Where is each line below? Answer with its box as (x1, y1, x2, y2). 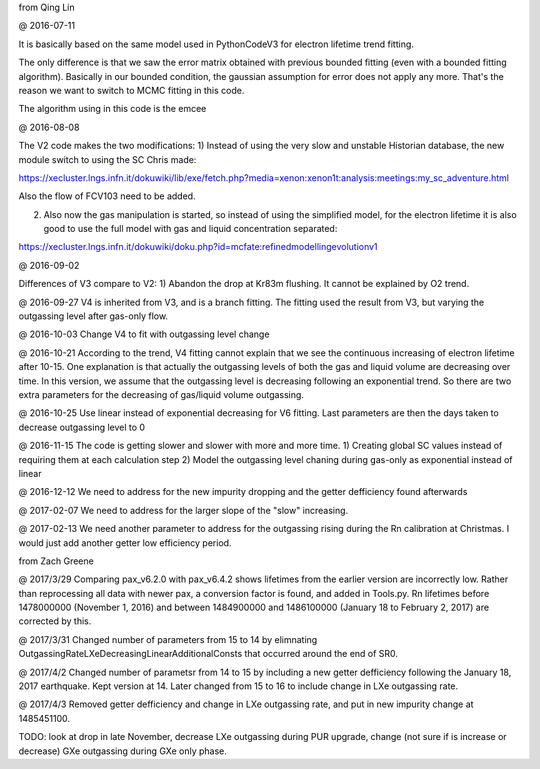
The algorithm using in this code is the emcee (18, 103, 207, 115)
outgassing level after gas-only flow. (18, 310, 169, 322)
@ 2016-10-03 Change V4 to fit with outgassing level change (18, 328, 270, 340)
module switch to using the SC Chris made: (18, 153, 197, 165)
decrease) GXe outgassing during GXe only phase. (18, 745, 227, 757)
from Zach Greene (18, 555, 94, 567)
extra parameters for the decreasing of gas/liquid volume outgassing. (18, 388, 305, 400)
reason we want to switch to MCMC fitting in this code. (18, 84, 245, 96)
